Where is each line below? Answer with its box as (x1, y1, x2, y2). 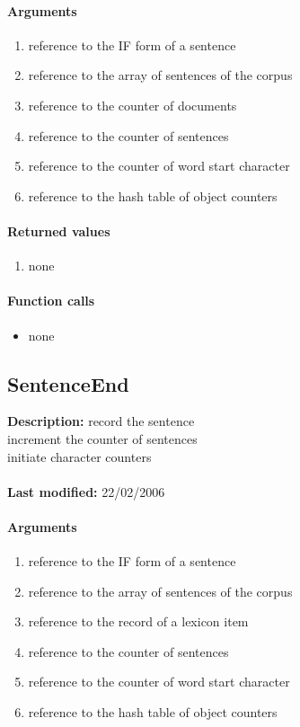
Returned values (7, 221, 110, 240)
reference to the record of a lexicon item (28, 612, 249, 631)
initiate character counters (7, 447, 152, 465)
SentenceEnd (7, 369, 129, 397)
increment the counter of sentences (7, 429, 198, 448)
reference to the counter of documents (28, 95, 237, 114)
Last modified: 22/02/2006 (7, 482, 165, 501)
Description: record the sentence (7, 412, 195, 430)
